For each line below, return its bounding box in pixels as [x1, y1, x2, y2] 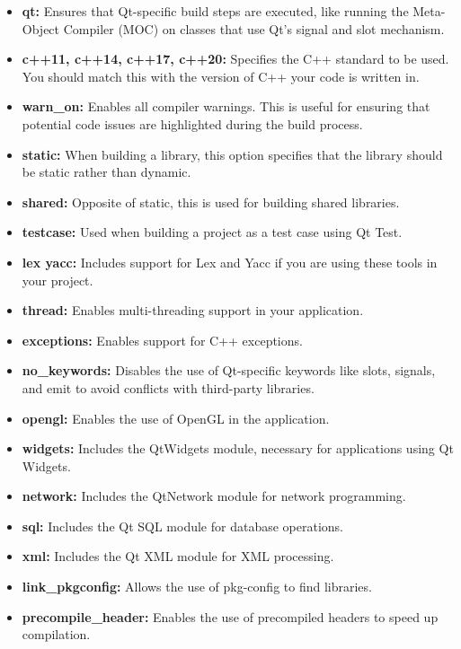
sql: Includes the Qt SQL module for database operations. [22, 516, 344, 535]
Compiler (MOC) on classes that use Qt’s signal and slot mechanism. [63, 19, 445, 38]
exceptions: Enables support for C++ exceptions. [22, 330, 303, 349]
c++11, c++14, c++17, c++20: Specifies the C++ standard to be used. [22, 49, 449, 68]
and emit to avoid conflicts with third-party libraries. [22, 378, 315, 397]
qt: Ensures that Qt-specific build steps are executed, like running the [22, 2, 409, 20]
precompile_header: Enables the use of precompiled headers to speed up [22, 607, 439, 626]
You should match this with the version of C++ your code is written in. [22, 66, 420, 85]
